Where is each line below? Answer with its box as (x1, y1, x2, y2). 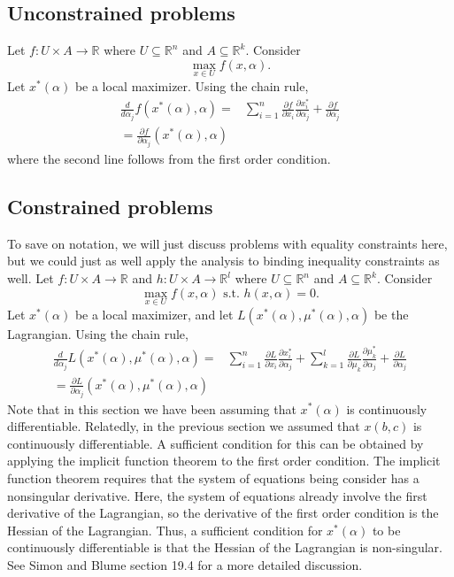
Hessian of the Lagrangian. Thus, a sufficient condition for (7, 520, 323, 539)
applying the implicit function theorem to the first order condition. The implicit (7, 451, 441, 470)
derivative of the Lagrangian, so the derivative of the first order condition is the (7, 504, 439, 522)
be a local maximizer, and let (74, 304, 234, 323)
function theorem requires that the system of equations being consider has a (7, 468, 419, 487)
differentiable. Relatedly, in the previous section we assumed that (7, 417, 360, 435)
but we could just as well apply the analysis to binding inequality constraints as (7, 251, 440, 270)
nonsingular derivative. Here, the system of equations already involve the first (7, 486, 427, 504)
